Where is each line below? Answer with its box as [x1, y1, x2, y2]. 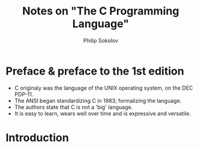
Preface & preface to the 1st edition [5, 64, 185, 78]
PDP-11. [14, 90, 34, 97]
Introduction [5, 131, 69, 144]
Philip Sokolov [83, 37, 119, 44]
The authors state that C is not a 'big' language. [14, 103, 133, 111]
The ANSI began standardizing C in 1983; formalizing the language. [14, 97, 182, 104]
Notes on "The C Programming [22, 4, 179, 18]
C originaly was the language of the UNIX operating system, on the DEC [14, 84, 194, 91]
